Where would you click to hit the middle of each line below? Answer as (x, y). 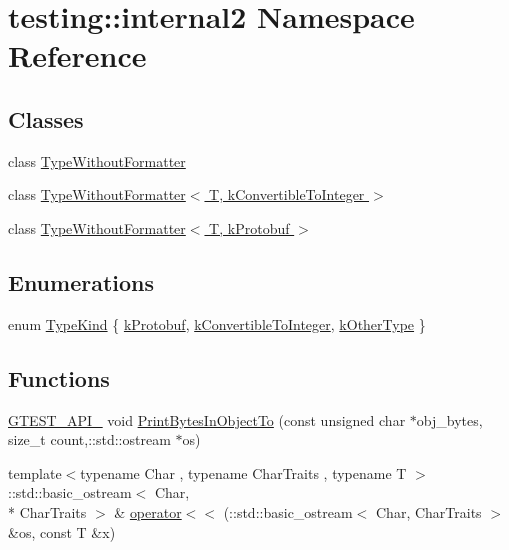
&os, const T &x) (62, 531)
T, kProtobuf (249, 227)
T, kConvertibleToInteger (287, 194)
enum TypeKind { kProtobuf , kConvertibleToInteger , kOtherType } (217, 323)
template (35, 472)
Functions (59, 377)
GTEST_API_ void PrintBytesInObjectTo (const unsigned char (207, 419)
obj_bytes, (449, 419)
